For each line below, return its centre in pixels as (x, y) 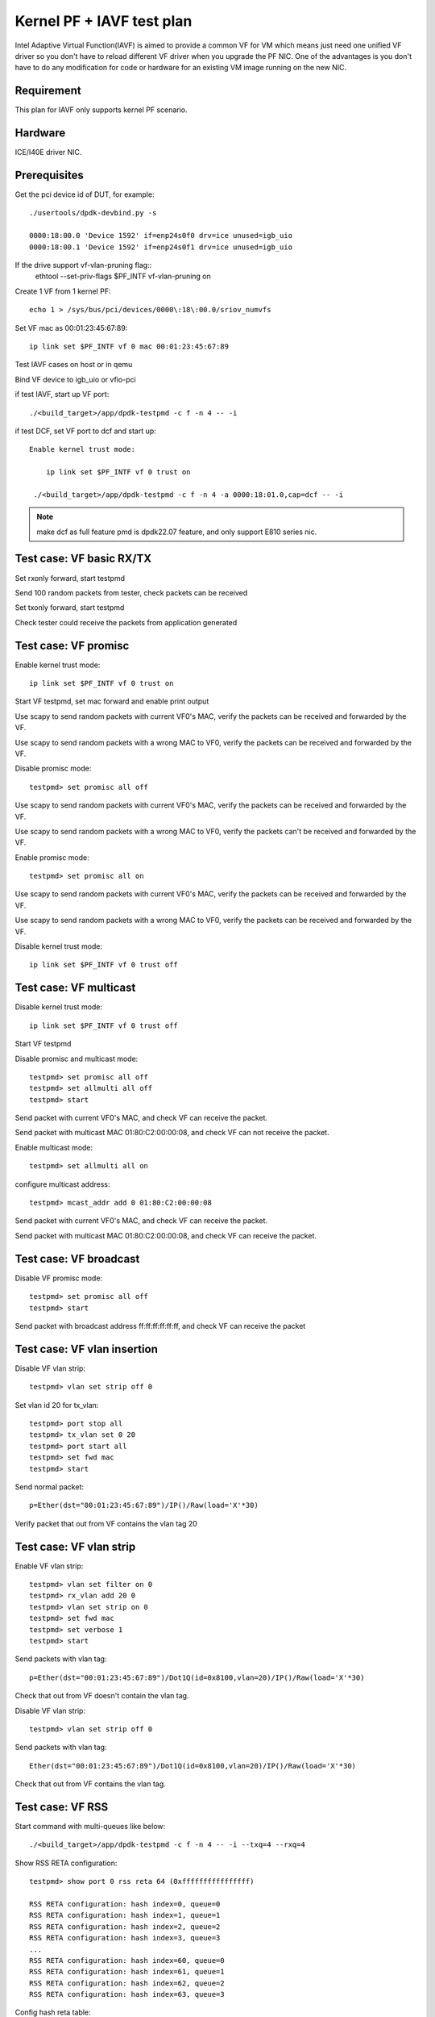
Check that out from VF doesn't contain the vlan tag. (102, 1696)
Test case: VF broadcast (77, 1259)
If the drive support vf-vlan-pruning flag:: (83, 265)
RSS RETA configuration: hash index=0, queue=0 (125, 1904)
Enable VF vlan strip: (49, 1566)
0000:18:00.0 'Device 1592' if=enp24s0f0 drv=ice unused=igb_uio (161, 236)
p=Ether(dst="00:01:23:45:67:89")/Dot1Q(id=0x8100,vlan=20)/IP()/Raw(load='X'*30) (197, 1677)
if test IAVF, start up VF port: (62, 395)
